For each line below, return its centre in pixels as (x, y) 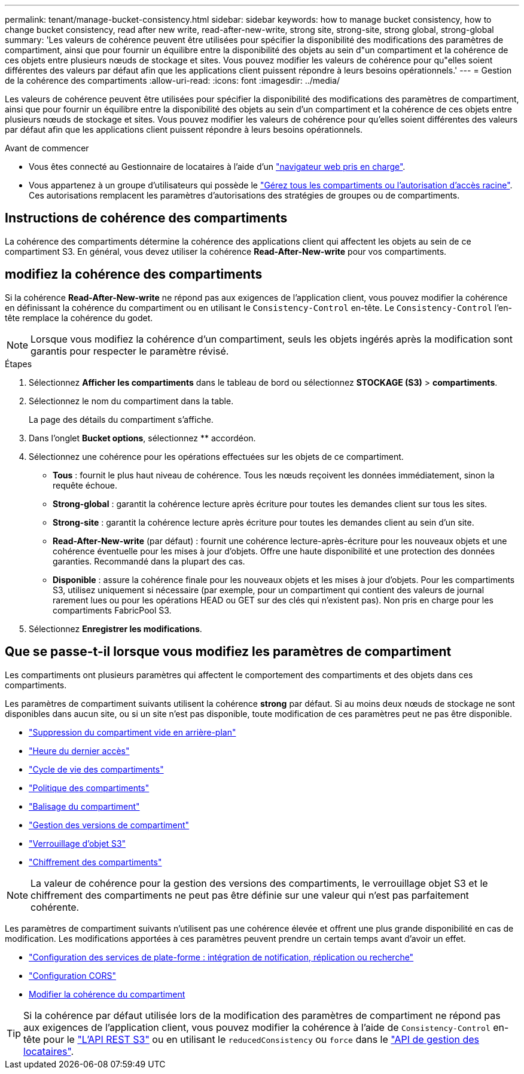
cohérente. (55, 907)
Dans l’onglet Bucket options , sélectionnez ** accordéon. (142, 438)
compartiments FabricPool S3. (112, 610)
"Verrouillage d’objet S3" (77, 843)
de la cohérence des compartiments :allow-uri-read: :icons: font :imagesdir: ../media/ (173, 80)
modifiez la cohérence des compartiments (134, 274)
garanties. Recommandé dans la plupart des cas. (149, 561)
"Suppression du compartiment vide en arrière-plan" (132, 732)
